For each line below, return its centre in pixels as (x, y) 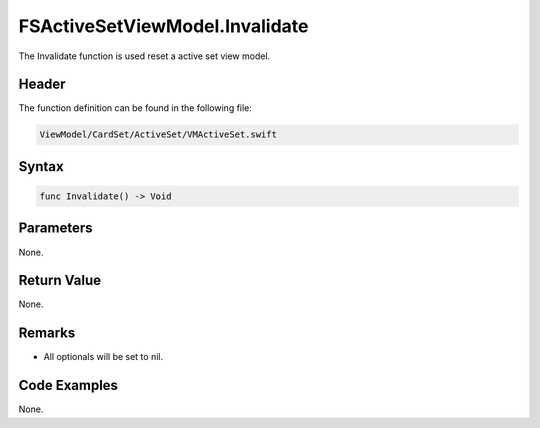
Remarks (47, 333)
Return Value (60, 280)
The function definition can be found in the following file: (135, 108)
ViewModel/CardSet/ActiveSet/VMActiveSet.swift (158, 134)
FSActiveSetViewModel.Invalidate (163, 26)
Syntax (41, 166)
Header (42, 84)
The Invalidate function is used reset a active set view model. (144, 56)
